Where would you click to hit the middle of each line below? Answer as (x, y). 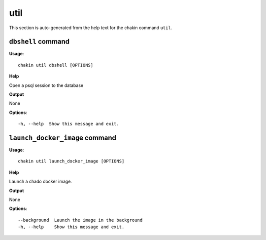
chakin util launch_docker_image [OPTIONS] (71, 161)
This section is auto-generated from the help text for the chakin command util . (91, 28)
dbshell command (39, 42)
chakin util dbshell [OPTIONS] (56, 65)
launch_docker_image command (63, 138)
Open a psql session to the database (46, 85)
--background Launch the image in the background (80, 220)
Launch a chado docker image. (41, 181)
